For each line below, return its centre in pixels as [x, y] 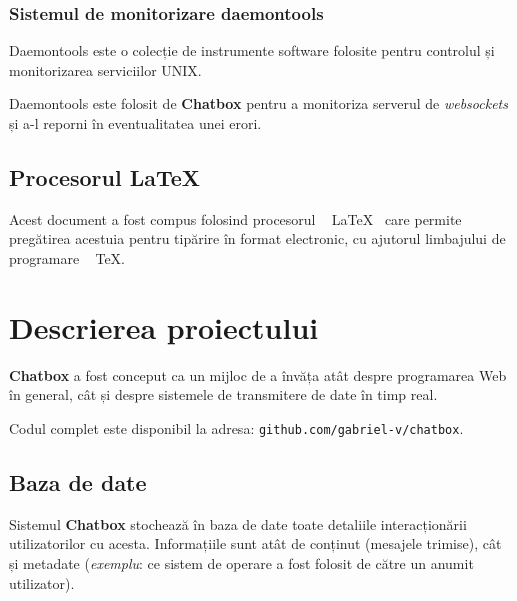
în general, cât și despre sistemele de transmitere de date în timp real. [223, 394]
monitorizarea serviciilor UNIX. [105, 69]
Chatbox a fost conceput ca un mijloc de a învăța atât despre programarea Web [258, 374]
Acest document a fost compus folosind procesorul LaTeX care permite [235, 218]
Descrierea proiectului [164, 326]
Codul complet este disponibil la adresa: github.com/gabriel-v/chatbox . [236, 427]
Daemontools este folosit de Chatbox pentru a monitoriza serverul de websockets [258, 103]
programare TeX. [67, 257]
